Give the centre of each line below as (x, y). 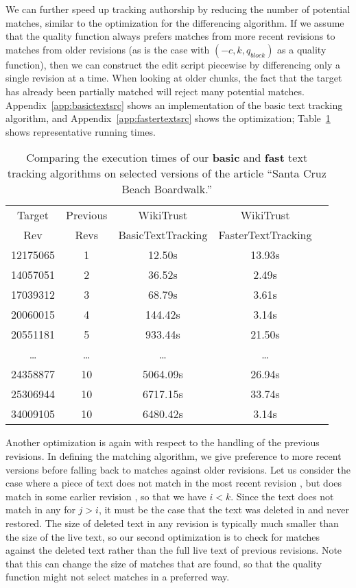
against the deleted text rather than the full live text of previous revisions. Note (174, 550)
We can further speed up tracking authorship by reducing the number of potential (178, 9)
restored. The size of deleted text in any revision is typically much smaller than (172, 523)
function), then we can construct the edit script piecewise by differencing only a (173, 64)
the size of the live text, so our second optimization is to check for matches (163, 536)
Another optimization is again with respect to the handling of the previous (163, 442)
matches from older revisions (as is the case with (108, 49)
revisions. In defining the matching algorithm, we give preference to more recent (174, 455)
